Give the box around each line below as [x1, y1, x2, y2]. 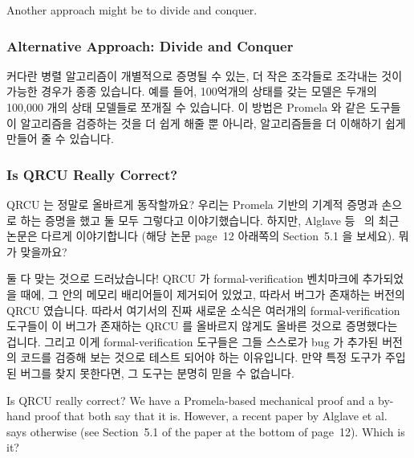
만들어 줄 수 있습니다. [6, 130, 114, 147]
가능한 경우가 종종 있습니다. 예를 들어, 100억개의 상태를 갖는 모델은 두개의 [6, 83, 377, 100]
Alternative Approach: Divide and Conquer [6, 35, 294, 55]
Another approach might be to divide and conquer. [6, 2, 258, 18]
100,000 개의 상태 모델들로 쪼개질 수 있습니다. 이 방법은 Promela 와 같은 [6, 99, 367, 115]
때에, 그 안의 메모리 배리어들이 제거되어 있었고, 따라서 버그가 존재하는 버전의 [20, 285, 405, 302]
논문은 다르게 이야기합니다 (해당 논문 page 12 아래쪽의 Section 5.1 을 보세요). [6, 227, 396, 244]
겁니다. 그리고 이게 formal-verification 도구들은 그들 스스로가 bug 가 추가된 [6, 333, 379, 350]
